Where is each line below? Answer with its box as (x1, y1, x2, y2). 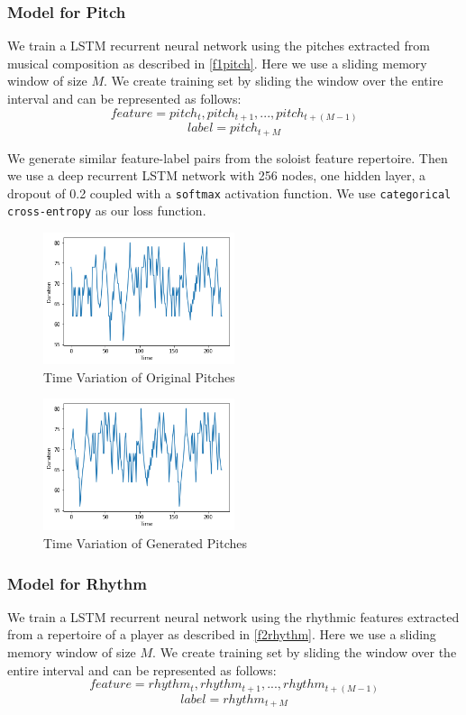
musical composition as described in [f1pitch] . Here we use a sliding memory (7, 53, 427, 72)
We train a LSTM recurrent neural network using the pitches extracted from (7, 36, 430, 55)
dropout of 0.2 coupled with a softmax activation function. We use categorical (7, 183, 452, 202)
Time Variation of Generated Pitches (43, 534, 248, 552)
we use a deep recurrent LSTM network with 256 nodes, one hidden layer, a (7, 166, 426, 185)
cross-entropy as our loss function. (7, 201, 206, 220)
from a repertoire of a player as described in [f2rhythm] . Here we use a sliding (7, 625, 436, 644)
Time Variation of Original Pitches (43, 367, 235, 386)
